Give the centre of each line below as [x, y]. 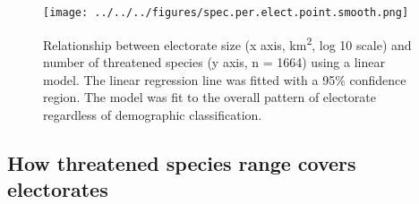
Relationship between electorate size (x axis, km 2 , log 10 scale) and [227, 43]
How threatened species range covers [182, 162]
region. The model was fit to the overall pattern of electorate [209, 97]
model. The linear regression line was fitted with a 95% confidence [225, 79]
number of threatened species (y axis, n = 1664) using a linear [214, 61]
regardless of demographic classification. [153, 114]
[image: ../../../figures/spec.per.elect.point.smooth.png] [226, 13]
